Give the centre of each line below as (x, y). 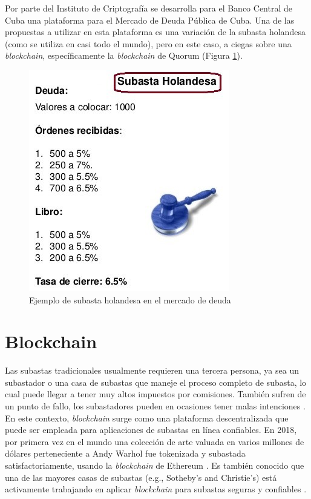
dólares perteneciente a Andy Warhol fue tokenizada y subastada (125, 453)
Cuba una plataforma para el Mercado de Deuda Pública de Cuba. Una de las (150, 20)
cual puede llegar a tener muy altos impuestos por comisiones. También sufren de (155, 394)
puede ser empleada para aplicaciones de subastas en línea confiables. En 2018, (151, 430)
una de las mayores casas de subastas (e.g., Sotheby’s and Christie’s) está (141, 477)
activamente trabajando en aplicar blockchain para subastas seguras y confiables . (156, 489)
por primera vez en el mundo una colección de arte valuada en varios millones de (155, 441)
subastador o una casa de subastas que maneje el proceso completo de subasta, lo (156, 382)
